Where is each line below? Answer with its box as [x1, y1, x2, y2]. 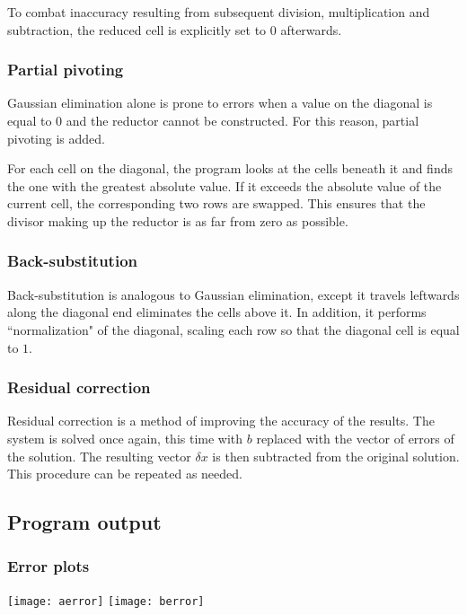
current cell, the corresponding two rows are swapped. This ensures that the [7, 194, 426, 213]
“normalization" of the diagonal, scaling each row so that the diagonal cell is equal [7, 320, 460, 338]
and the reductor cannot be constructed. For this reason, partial [66, 111, 419, 129]
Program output [7, 508, 162, 536]
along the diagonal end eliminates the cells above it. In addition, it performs [7, 303, 427, 321]
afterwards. [280, 20, 342, 39]
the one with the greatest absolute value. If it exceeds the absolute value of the [7, 176, 442, 195]
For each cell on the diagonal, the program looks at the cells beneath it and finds [7, 159, 453, 178]
